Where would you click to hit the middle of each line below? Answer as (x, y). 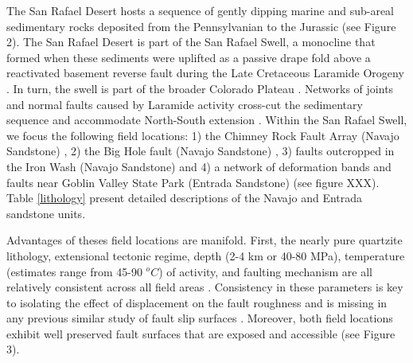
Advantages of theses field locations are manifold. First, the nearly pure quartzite (205, 240)
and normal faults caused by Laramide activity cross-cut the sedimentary (185, 104)
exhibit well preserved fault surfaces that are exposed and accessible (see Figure (201, 333)
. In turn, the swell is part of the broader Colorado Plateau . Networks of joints (200, 88)
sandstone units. (46, 213)
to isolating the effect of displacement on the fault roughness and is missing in (197, 302)
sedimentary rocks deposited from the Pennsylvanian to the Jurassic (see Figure (201, 26)
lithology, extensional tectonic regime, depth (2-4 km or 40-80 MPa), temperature (206, 255)
